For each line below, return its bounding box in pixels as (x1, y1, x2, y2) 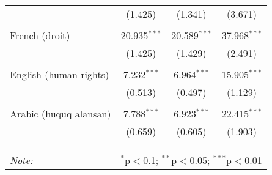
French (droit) (10, 28, 70, 42)
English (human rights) (10, 67, 109, 81)
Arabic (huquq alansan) (10, 106, 111, 121)
